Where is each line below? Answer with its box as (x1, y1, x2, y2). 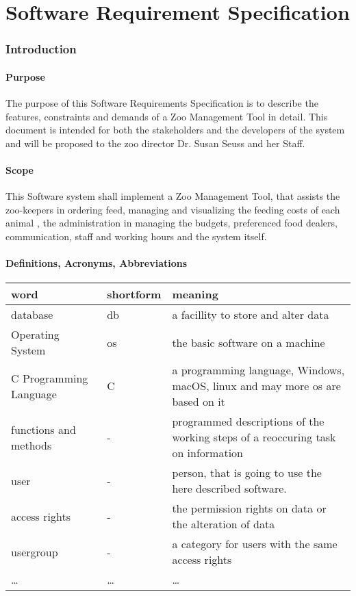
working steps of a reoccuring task (172, 429, 336, 445)
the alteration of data (172, 516, 275, 532)
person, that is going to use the (172, 465, 322, 481)
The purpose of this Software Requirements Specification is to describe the (5, 96, 318, 110)
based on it (172, 393, 225, 410)
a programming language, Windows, (172, 362, 345, 378)
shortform (107, 286, 162, 302)
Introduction (5, 40, 77, 57)
